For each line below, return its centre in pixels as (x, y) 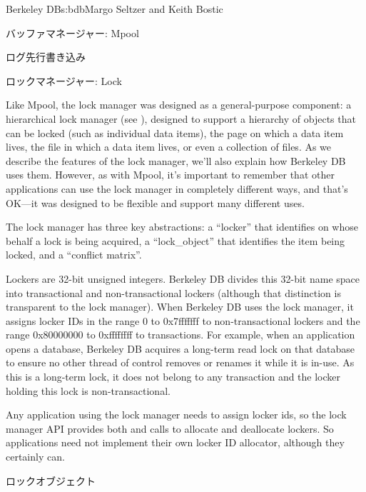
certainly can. (35, 457)
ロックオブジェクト (51, 480)
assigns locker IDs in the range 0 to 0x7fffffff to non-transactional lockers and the (183, 320)
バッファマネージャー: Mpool (72, 32)
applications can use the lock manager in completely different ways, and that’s (177, 188)
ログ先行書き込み (46, 57)
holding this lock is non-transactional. (88, 390)
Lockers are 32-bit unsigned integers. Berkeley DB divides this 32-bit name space (183, 278)
